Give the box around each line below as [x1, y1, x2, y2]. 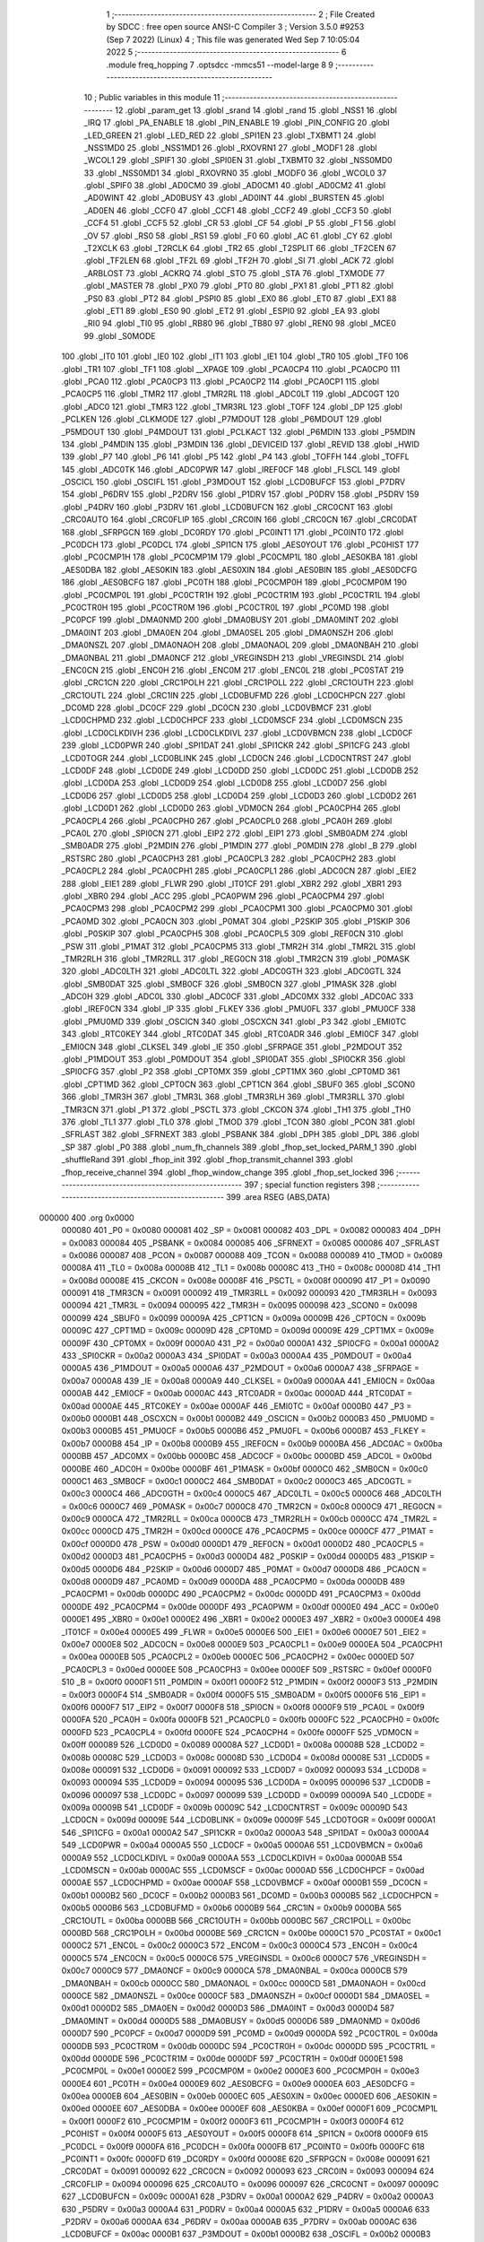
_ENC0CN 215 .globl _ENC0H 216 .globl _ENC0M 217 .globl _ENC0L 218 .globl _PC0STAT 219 [61, 665, 404, 675]
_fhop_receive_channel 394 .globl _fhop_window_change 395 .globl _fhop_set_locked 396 [61, 1167, 394, 1177]
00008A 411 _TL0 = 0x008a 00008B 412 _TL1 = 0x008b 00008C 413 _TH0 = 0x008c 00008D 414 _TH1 [61, 1263, 441, 1273]
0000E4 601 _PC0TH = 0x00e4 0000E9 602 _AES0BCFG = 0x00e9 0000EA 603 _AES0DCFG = [61, 2078, 416, 2089]
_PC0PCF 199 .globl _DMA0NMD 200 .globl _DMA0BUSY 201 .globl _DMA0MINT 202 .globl [61, 614, 399, 625]
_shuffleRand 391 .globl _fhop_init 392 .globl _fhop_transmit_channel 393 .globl [61, 1154, 353, 1165]
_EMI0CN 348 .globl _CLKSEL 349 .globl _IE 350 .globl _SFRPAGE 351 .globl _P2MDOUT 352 [61, 1041, 403, 1052]
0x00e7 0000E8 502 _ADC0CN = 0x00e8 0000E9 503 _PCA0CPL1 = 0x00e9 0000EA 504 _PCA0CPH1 [61, 1639, 443, 1649]
